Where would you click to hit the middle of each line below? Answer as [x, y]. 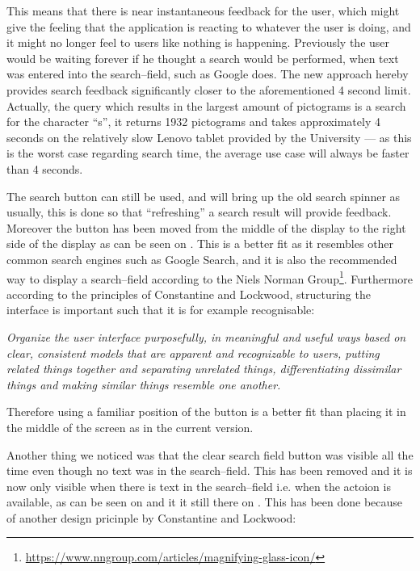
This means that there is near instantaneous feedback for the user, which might [203, 10]
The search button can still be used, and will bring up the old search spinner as [204, 196]
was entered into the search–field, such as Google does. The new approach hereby [208, 74]
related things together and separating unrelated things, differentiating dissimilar [204, 369]
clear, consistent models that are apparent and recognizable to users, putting [193, 353]
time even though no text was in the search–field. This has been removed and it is [210, 470]
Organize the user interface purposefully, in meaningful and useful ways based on [206, 336]
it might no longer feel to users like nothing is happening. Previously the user [198, 42]
